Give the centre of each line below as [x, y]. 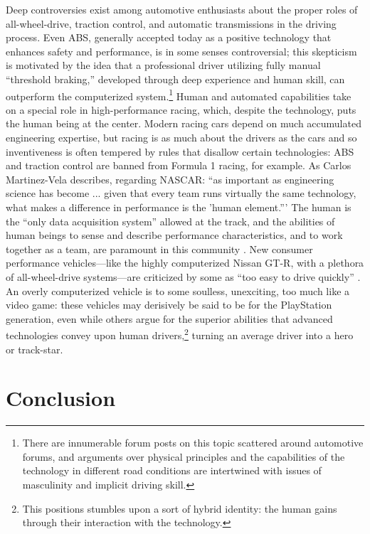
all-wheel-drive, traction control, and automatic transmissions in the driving [171, 23]
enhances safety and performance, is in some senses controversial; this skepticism [181, 51]
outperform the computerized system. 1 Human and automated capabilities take [179, 95]
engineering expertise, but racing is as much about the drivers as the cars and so [181, 137]
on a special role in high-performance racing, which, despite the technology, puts [181, 109]
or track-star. [35, 349]
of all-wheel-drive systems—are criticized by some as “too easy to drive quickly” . [183, 276]
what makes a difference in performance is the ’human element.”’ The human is [179, 207]
